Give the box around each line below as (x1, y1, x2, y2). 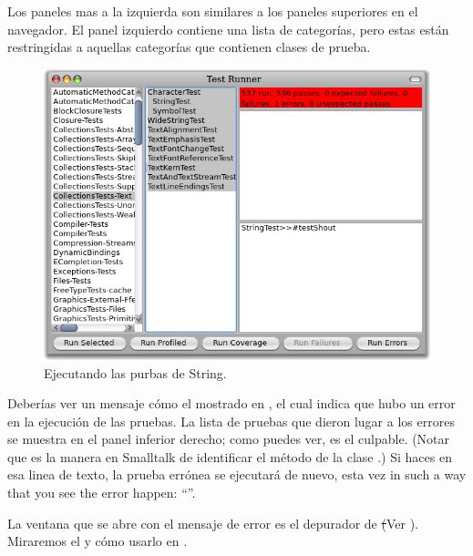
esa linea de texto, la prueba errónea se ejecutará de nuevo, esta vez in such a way (7, 465, 467, 484)
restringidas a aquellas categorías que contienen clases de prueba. (7, 37, 371, 57)
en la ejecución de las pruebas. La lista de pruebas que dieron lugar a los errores (7, 411, 455, 430)
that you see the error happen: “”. (7, 483, 196, 502)
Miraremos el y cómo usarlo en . (7, 531, 188, 551)
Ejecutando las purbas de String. (44, 363, 227, 382)
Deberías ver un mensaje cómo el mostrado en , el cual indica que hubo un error (7, 394, 456, 413)
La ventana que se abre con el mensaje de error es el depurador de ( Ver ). (7, 513, 418, 532)
